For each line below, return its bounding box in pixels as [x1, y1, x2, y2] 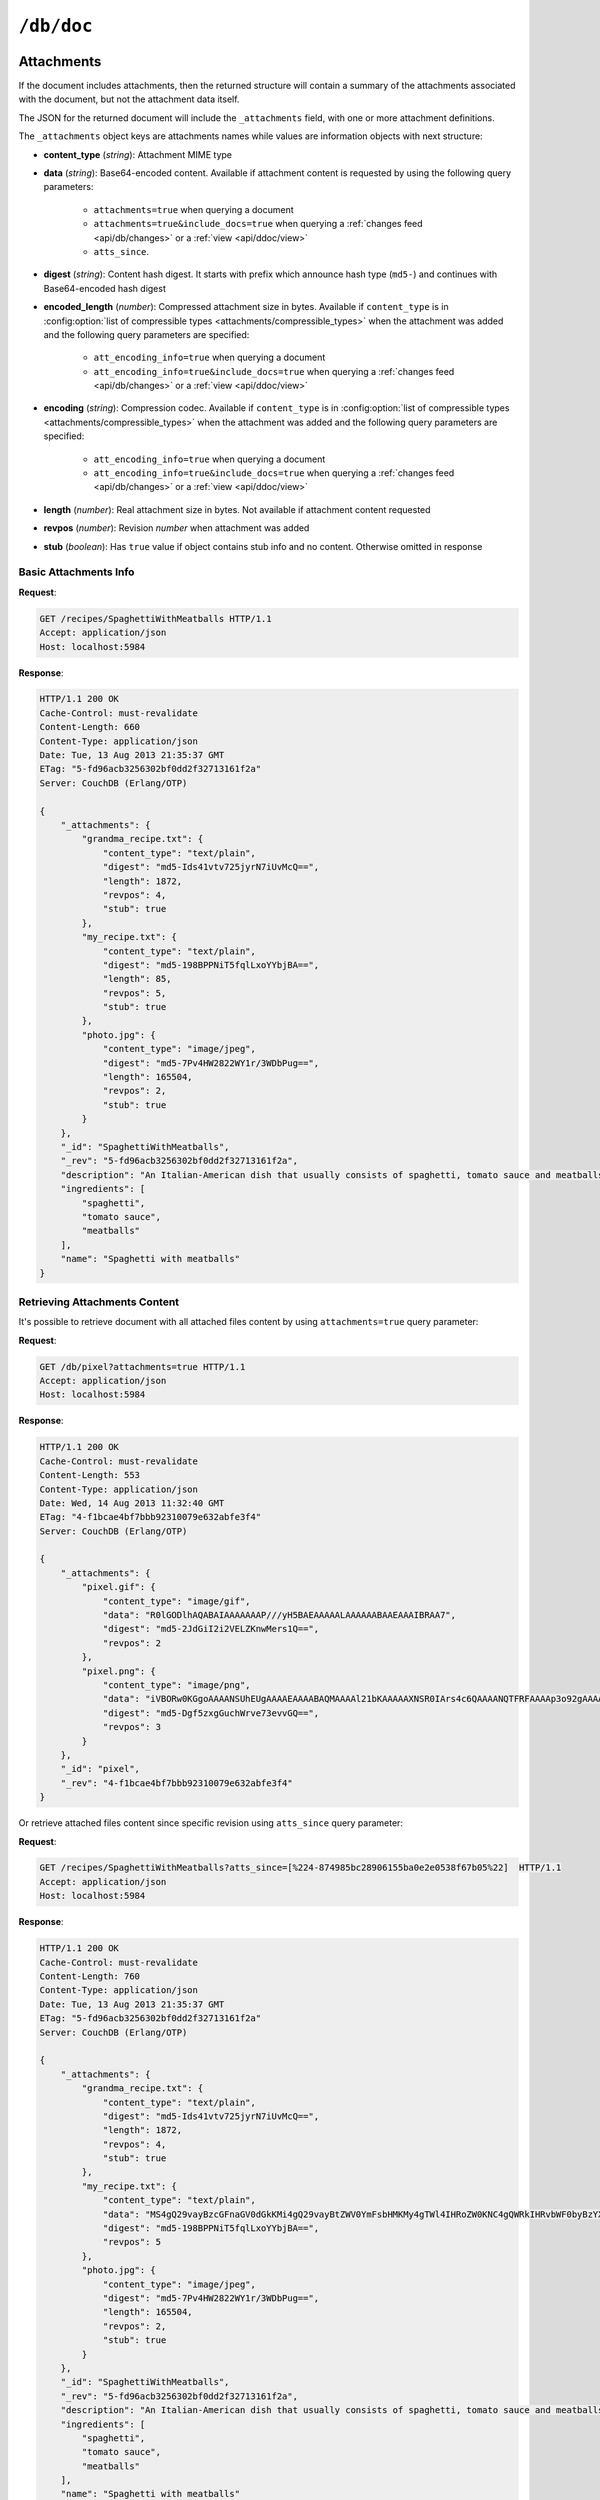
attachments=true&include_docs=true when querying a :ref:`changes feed [93, 218, 424, 230]
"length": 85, [102, 973, 172, 985]
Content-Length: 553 [39, 1470, 140, 1481]
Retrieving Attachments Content [18, 1295, 180, 1309]
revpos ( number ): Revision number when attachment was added [43, 522, 310, 534]
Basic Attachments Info [18, 565, 135, 579]
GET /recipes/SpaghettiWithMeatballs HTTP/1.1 [39, 613, 272, 624]
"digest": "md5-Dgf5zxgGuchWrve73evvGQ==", [102, 1707, 320, 1719]
